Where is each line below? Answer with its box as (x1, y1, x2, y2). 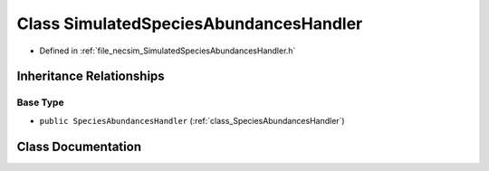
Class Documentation (16, 138, 142, 154)
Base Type (16, 96, 64, 109)
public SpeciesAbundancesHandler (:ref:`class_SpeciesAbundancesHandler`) (39, 115, 345, 126)
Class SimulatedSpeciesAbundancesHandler (16, 14, 363, 33)
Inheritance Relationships (16, 69, 165, 84)
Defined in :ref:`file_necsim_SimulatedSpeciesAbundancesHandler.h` (39, 45, 296, 56)
